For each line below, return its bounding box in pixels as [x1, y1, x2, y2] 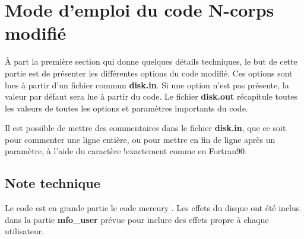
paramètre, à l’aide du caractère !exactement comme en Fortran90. [5, 145, 247, 157]
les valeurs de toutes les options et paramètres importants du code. [5, 101, 248, 114]
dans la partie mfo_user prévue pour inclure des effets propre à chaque [5, 213, 269, 225]
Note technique [5, 174, 100, 192]
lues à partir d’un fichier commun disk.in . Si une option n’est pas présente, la [5, 78, 289, 91]
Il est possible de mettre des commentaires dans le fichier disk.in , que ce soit [5, 122, 286, 134]
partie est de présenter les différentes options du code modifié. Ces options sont [5, 66, 293, 79]
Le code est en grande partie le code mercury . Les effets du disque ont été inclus [5, 202, 300, 214]
